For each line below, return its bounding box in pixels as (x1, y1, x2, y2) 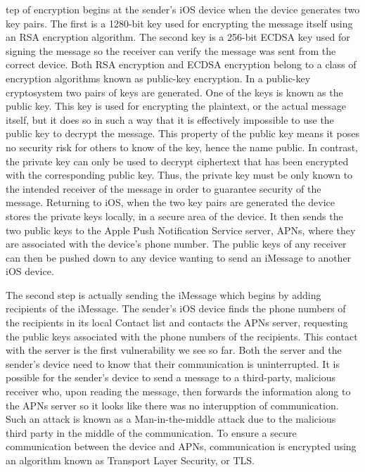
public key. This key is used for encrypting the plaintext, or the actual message (6, 98, 346, 113)
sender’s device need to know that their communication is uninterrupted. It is (6, 356, 340, 371)
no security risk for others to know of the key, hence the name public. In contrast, (6, 139, 358, 154)
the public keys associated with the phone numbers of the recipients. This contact (6, 329, 358, 343)
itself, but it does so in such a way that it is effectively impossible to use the (6, 112, 334, 127)
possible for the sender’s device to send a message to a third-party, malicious (6, 370, 335, 385)
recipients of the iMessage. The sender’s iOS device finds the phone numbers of (6, 301, 346, 316)
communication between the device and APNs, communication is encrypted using (6, 439, 357, 454)
